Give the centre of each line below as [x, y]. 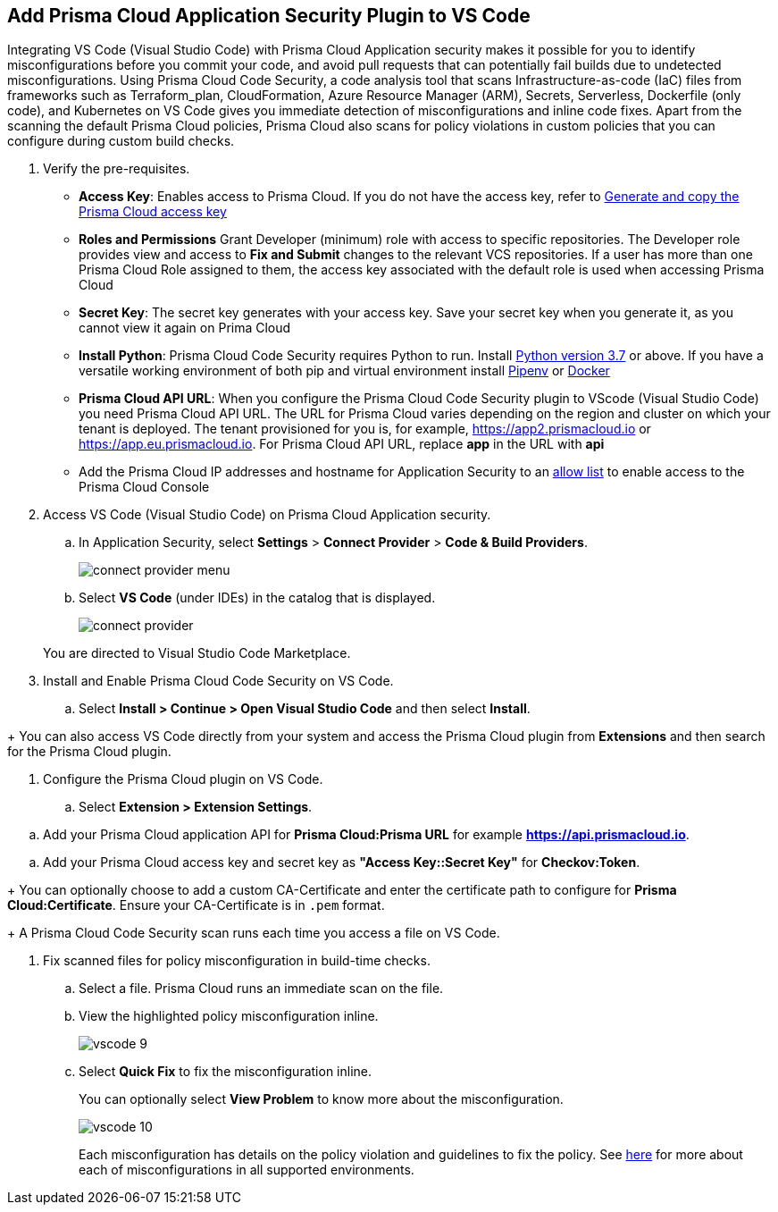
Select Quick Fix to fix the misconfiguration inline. [226, 1072]
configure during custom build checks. [121, 141]
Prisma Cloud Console [144, 487]
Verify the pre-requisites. [117, 169]
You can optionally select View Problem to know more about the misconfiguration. [321, 1099]
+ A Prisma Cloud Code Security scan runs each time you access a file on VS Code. [254, 933]
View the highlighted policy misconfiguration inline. [229, 1016]
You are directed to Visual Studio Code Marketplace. [197, 653]
